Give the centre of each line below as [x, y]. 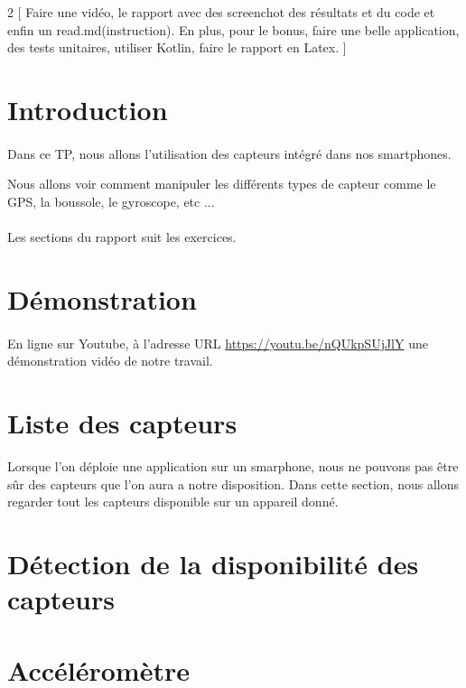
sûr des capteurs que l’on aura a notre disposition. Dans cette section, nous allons [233, 483]
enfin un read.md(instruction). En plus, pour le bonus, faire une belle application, [233, 29]
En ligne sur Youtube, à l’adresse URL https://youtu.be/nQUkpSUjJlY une [218, 343]
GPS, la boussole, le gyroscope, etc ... [111, 201]
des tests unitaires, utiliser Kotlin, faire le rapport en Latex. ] [177, 47]
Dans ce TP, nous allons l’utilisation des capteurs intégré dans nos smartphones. [229, 153]
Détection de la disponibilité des [213, 563]
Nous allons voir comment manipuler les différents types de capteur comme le [222, 184]
